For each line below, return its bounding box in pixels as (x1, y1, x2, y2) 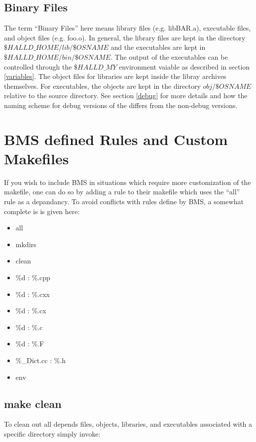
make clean (4, 396, 62, 411)
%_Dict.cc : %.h (15, 355, 66, 365)
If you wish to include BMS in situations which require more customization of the (4, 177, 251, 187)
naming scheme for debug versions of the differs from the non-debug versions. (4, 100, 238, 110)
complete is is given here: (4, 206, 80, 216)
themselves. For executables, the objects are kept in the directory (4, 80, 201, 91)
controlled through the (4, 61, 72, 72)
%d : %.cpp (15, 272, 50, 283)
